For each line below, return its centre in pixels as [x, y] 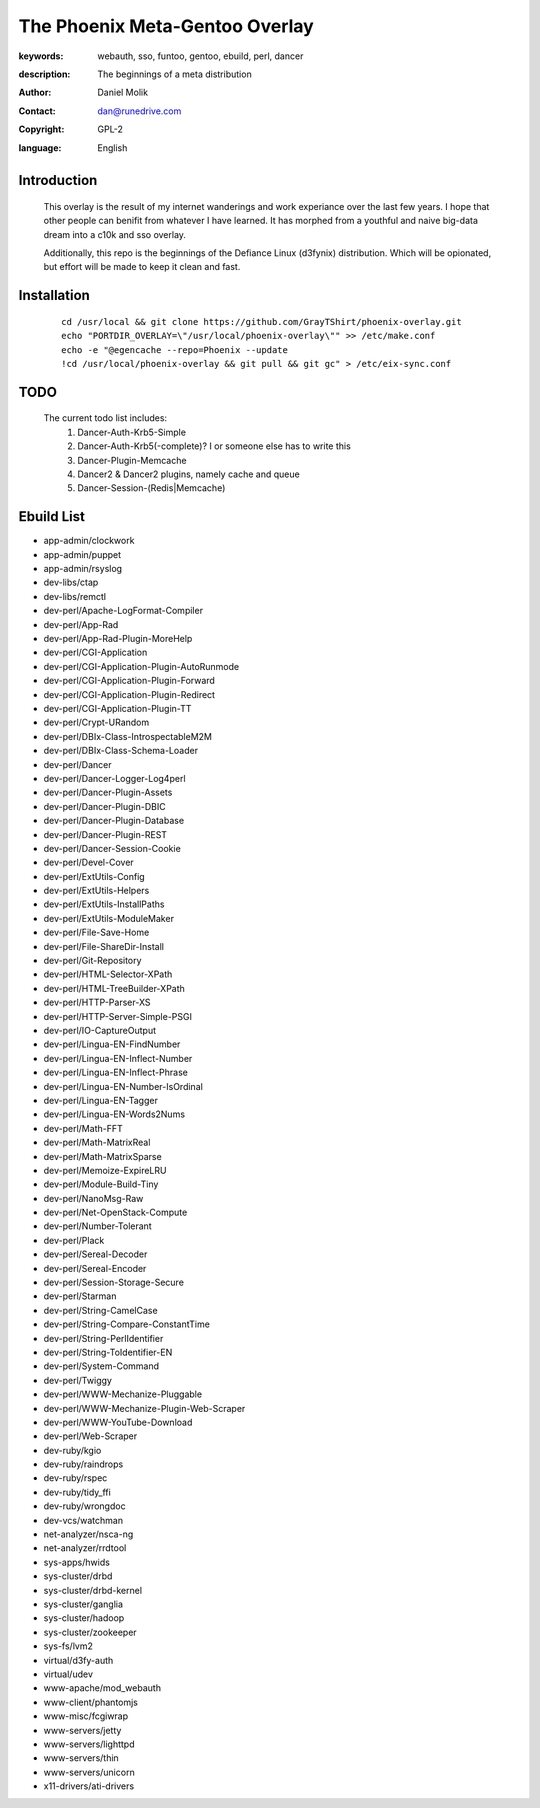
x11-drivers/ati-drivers [89, 1786]
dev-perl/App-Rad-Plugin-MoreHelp [118, 639]
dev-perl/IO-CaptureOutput [100, 1030]
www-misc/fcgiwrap [86, 1716]
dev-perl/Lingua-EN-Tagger [101, 1100]
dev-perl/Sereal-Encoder [95, 1268]
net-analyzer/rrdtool [85, 1548]
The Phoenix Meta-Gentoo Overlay [166, 26]
